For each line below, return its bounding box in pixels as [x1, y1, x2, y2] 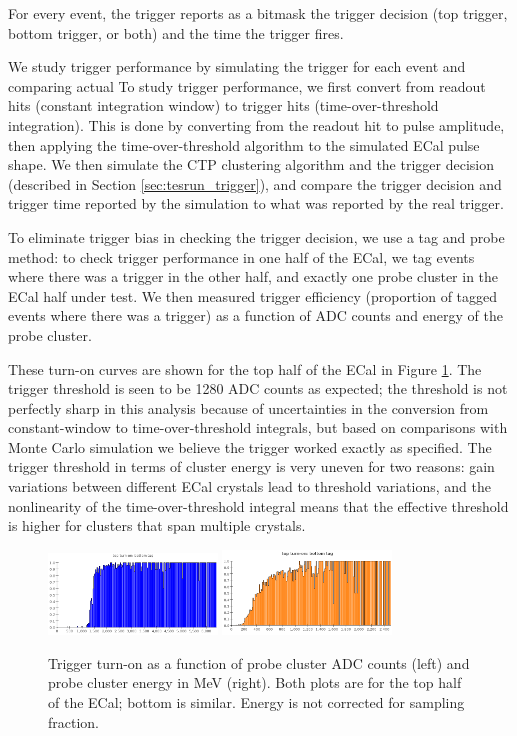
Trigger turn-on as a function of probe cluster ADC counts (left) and [48, 652, 470, 673]
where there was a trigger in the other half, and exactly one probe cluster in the [8, 266, 499, 287]
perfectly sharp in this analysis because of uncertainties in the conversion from [8, 397, 489, 418]
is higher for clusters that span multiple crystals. [8, 515, 306, 536]
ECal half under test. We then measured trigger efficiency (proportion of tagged [8, 285, 498, 306]
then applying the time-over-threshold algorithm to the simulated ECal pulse [8, 134, 480, 155]
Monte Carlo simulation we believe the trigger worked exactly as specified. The [8, 436, 492, 457]
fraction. [48, 711, 100, 732]
